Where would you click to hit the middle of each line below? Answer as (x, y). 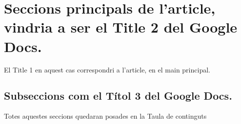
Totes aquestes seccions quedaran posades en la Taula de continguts (105, 116)
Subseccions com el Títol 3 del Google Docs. (118, 96)
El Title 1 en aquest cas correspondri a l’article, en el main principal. (107, 69)
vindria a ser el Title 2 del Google (121, 27)
